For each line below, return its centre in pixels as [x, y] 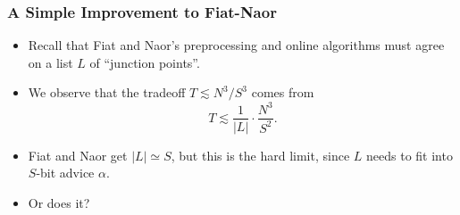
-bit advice [65, 173]
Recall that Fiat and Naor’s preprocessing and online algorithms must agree [236, 45]
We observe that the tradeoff [107, 92]
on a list [50, 62]
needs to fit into [410, 155]
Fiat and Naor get [78, 155]
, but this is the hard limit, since [260, 155]
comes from [283, 92]
